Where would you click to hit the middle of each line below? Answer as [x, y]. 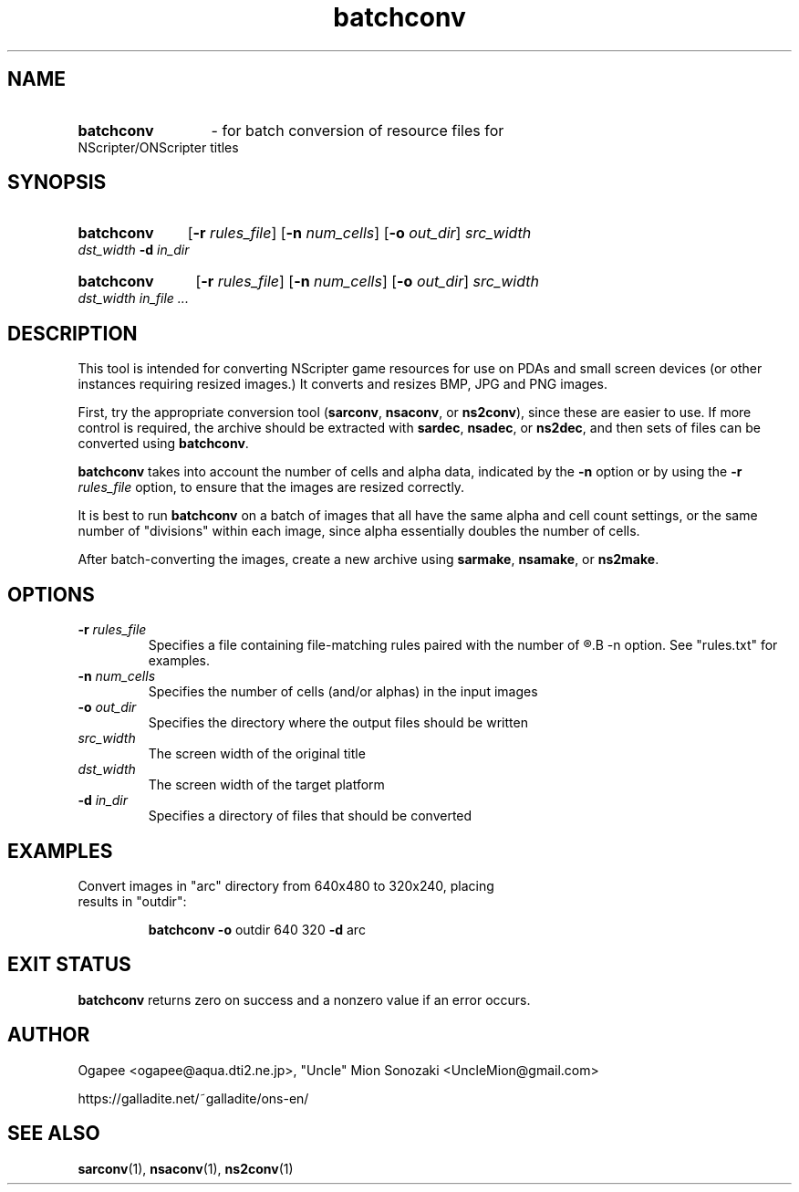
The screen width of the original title [257, 754]
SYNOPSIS [57, 183]
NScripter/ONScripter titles [158, 147]
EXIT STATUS [69, 965]
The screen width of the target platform [266, 785]
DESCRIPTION [73, 333]
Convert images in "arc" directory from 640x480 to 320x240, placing [286, 885]
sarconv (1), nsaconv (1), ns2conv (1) [186, 1168]
